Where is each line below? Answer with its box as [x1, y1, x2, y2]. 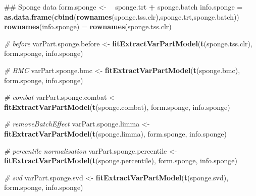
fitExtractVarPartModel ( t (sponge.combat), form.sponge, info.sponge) [4, 101, 230, 112]
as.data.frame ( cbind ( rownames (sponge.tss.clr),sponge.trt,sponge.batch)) [4, 11, 239, 22]
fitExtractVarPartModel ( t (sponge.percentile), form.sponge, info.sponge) [4, 155, 238, 166]
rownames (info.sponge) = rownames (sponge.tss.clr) [4, 21, 172, 32]
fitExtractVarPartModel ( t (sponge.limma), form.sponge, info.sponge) [4, 128, 227, 139]
